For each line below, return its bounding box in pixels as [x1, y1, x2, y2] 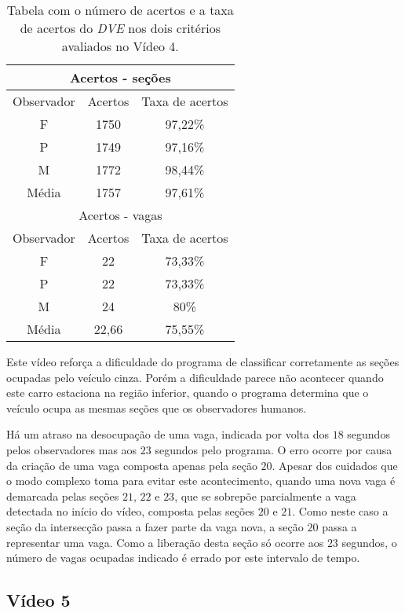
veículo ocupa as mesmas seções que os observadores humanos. [6, 399, 307, 416]
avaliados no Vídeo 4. [61, 37, 179, 55]
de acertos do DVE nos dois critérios [20, 19, 221, 37]
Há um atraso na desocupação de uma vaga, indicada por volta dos [6, 426, 329, 442]
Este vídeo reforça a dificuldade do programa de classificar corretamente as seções [6, 354, 400, 369]
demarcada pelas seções [6, 487, 119, 504]
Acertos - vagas [78, 206, 162, 224]
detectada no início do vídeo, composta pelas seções [6, 503, 255, 519]
